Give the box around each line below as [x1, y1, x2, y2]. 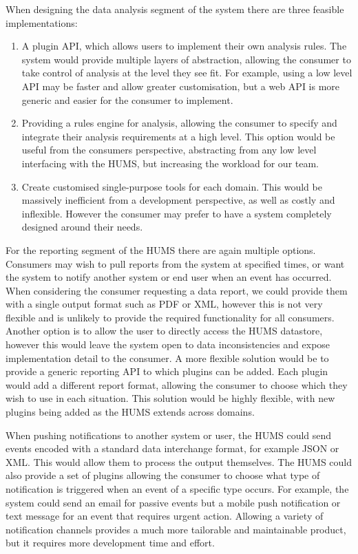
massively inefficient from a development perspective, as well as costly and [21, 193, 335, 207]
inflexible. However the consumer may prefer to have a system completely [21, 206, 332, 220]
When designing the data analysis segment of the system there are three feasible [6, 2, 344, 16]
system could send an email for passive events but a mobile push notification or [6, 495, 341, 509]
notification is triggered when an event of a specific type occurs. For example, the [6, 482, 349, 496]
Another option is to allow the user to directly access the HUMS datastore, [6, 323, 323, 338]
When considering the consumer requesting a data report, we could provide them [6, 283, 348, 297]
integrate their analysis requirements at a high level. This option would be [21, 129, 335, 143]
